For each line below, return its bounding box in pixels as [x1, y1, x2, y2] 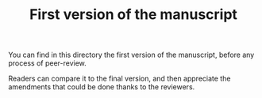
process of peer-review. [8, 58, 87, 68]
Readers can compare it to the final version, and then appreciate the [8, 73, 231, 84]
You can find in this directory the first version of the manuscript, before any [8, 50, 255, 60]
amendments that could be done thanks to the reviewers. [8, 82, 195, 92]
